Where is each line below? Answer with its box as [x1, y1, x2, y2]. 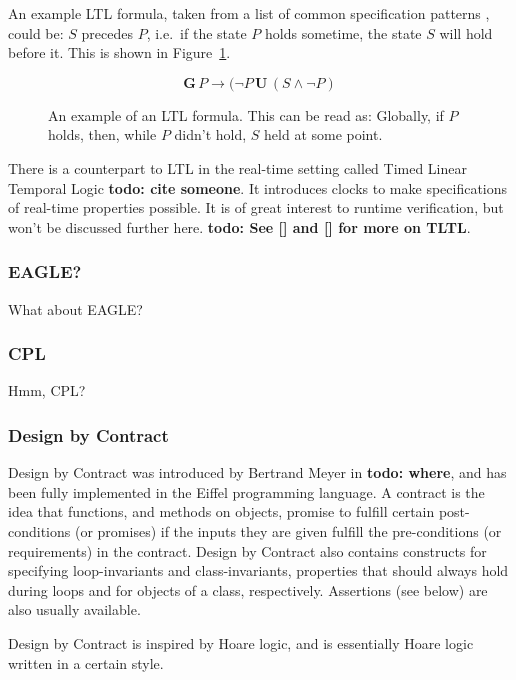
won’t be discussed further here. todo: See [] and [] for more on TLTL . [8, 216, 471, 237]
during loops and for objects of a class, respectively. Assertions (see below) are [8, 579, 488, 600]
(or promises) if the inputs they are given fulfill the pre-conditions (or [74, 520, 502, 541]
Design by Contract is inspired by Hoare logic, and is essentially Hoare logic [8, 632, 474, 653]
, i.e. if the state [146, 22, 247, 43]
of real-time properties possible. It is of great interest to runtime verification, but [8, 197, 504, 218]
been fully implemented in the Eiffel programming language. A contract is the [8, 481, 485, 502]
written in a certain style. [8, 652, 164, 673]
